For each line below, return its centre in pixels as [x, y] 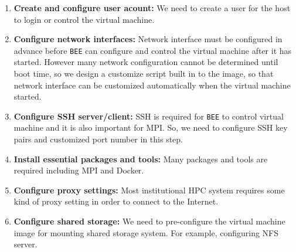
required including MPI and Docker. [79, 170]
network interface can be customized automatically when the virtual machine [152, 85]
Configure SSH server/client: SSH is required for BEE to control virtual [149, 116]
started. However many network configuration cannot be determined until [146, 62]
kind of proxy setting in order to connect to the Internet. [116, 201]
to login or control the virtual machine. [84, 19]
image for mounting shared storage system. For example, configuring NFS [146, 232]
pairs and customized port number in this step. [98, 139]
